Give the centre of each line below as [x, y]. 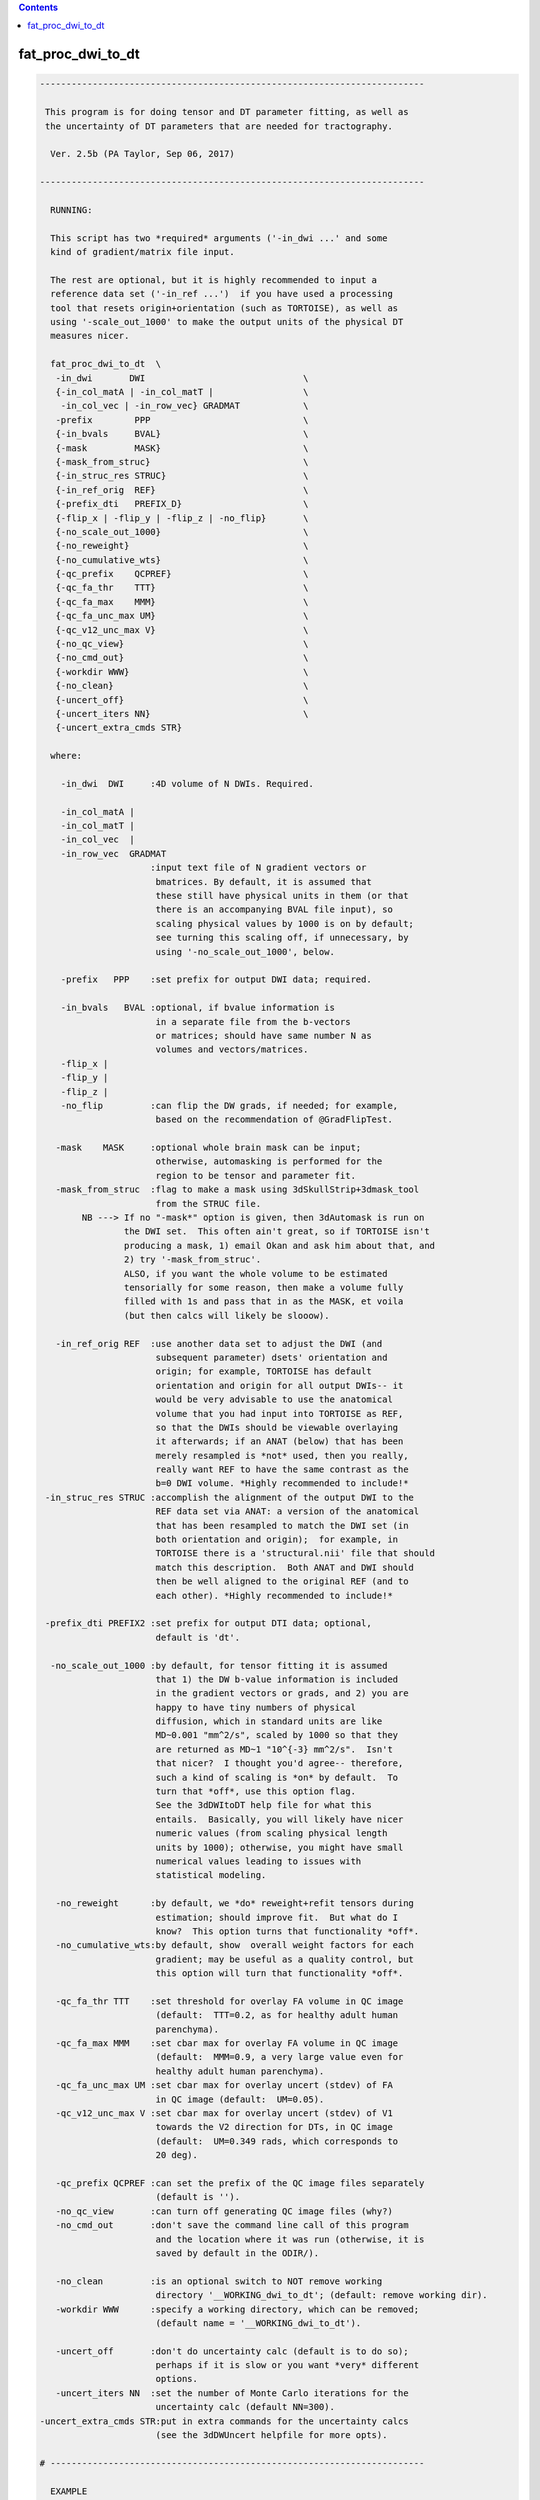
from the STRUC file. [208, 1203]
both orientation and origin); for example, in [277, 1539]
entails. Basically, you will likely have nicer [279, 1819]
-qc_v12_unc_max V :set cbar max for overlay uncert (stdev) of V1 [224, 2113]
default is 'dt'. [197, 1637]
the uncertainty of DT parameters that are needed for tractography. [219, 126]
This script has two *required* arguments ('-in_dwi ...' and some [219, 238]
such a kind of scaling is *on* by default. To [277, 1777]
